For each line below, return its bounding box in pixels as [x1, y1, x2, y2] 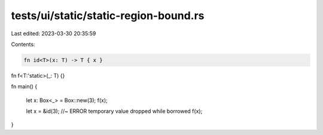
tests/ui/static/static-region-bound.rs [11, 9, 205, 22]
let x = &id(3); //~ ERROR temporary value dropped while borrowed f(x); [26, 108, 203, 115]
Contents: [11, 41, 35, 48]
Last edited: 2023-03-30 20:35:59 [11, 30, 96, 37]
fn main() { [11, 83, 38, 90]
